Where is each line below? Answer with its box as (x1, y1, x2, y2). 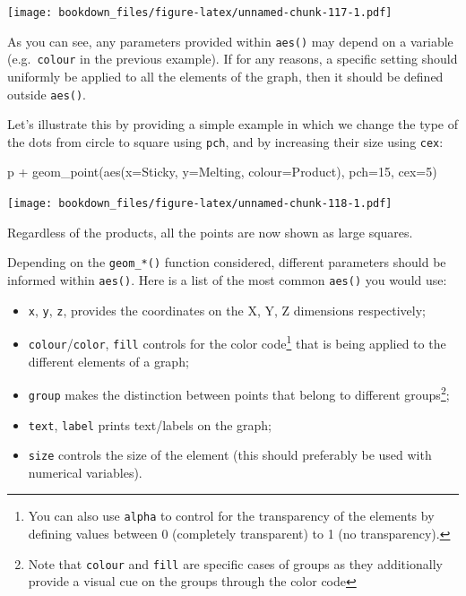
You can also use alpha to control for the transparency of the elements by (28, 506, 435, 525)
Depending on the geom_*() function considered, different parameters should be (7, 253, 446, 272)
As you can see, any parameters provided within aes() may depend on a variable (7, 31, 453, 50)
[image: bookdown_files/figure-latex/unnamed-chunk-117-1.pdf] (7, 6, 393, 19)
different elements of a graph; (28, 351, 189, 370)
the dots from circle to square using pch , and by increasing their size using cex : (7, 132, 444, 151)
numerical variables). (28, 462, 142, 481)
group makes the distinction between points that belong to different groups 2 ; (28, 383, 450, 403)
